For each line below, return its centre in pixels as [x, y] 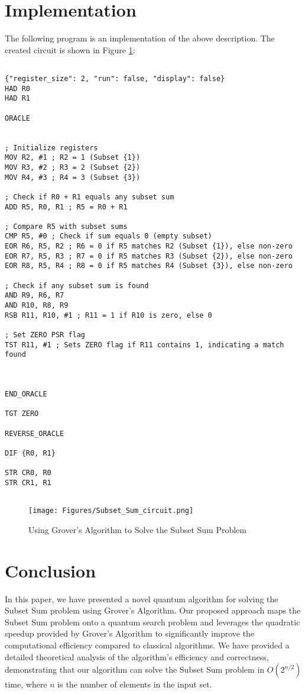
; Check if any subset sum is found [77, 285]
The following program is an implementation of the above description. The [140, 38]
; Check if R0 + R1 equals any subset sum [90, 197]
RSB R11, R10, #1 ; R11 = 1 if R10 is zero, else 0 [108, 315]
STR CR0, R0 [28, 473]
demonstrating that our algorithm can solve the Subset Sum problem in [135, 669]
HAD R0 [17, 88]
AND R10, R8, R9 [37, 306]
